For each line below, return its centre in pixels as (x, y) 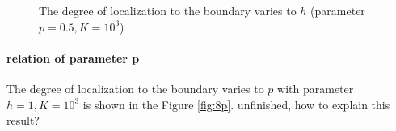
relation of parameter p (73, 57)
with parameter (316, 88)
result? (23, 120)
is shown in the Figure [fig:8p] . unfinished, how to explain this (236, 104)
